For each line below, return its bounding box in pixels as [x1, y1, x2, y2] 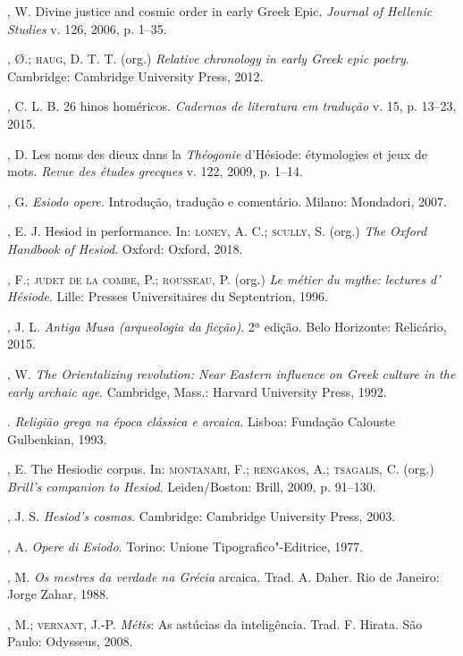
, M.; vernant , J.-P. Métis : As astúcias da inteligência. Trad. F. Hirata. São [7, 614, 423, 633]
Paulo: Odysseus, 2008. [7, 632, 133, 651]
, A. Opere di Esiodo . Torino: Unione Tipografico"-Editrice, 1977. [7, 537, 364, 556]
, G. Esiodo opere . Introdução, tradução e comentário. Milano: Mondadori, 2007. [7, 191, 447, 210]
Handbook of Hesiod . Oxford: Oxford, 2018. [7, 239, 243, 257]
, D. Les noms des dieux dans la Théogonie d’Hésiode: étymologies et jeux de [7, 144, 427, 163]
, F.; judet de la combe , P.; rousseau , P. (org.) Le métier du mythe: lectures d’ [7, 269, 441, 288]
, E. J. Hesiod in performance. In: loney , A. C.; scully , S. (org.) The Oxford [7, 222, 427, 240]
